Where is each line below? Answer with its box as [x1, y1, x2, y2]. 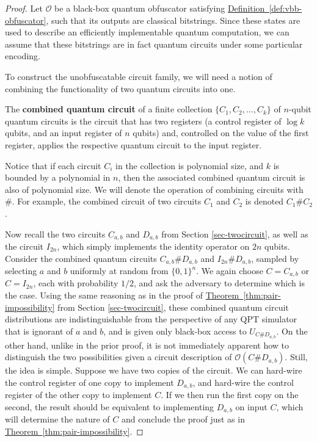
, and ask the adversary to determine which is [133, 277, 305, 289]
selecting [5, 264, 37, 277]
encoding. [5, 49, 40, 62]
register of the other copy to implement [5, 388, 152, 401]
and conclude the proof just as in [121, 413, 245, 426]
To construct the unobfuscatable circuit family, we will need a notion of [5, 70, 272, 82]
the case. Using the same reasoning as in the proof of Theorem [5, 289, 239, 302]
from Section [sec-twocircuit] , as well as [161, 227, 308, 240]
